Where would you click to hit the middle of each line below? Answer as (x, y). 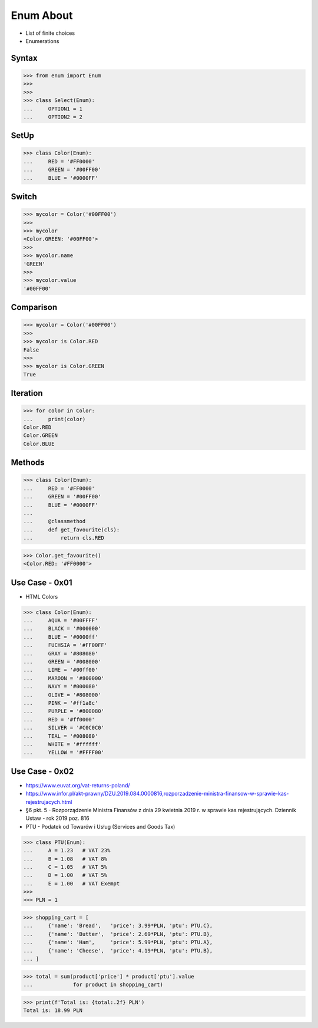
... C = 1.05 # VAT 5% (65, 867)
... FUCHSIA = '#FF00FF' (65, 645)
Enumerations (42, 41)
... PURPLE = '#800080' (64, 711)
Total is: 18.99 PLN (53, 1010)
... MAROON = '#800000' (64, 678)
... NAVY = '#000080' (61, 687)
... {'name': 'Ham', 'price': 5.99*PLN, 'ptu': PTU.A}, (118, 942)
